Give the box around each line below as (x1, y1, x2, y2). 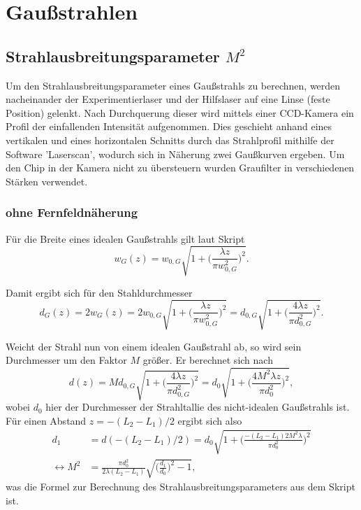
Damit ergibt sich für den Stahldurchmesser (6, 285, 193, 299)
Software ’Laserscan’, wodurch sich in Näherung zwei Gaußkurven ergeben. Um (6, 146, 345, 161)
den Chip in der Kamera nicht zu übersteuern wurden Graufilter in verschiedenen (6, 160, 355, 175)
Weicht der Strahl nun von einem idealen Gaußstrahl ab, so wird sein (6, 339, 302, 353)
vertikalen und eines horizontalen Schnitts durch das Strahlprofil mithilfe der (6, 132, 334, 147)
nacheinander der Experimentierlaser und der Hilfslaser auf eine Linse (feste (6, 92, 330, 106)
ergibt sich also (177, 413, 242, 427)
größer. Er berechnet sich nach (142, 353, 273, 367)
